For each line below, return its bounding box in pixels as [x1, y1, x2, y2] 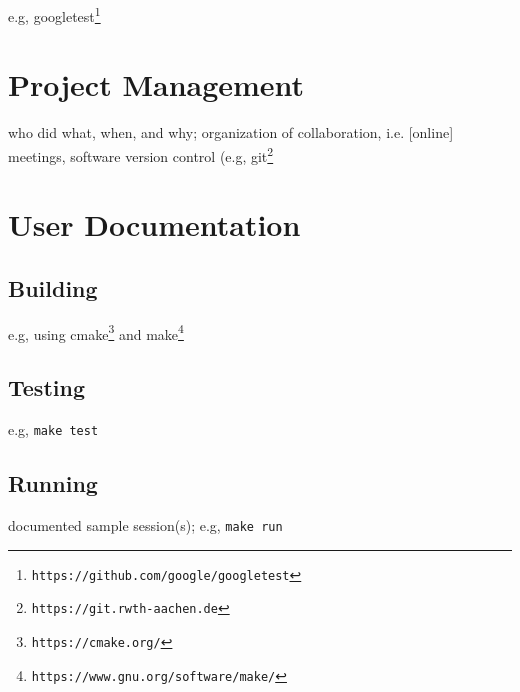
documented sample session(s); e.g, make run [8, 515, 283, 536]
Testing [8, 372, 85, 403]
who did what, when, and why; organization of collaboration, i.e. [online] [8, 122, 454, 143]
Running [8, 468, 98, 499]
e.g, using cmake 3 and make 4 [8, 320, 184, 344]
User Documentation [8, 204, 301, 245]
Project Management [8, 64, 305, 105]
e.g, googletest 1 [8, 3, 101, 26]
